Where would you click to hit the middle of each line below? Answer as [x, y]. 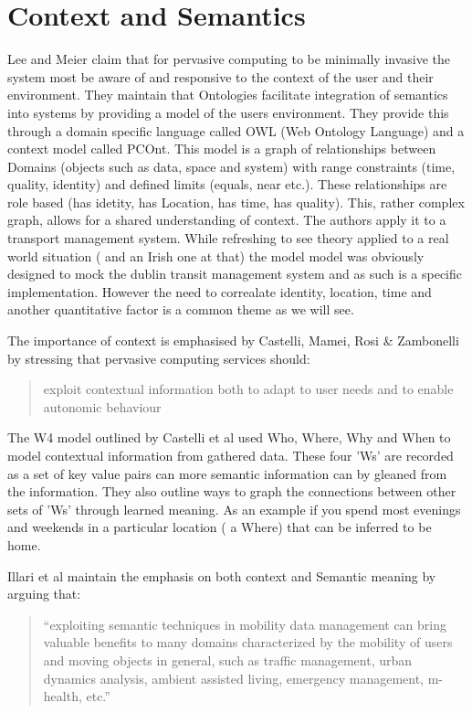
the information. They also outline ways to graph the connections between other [232, 491]
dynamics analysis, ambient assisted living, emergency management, [233, 678]
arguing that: [44, 594]
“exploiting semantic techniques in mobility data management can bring [245, 624]
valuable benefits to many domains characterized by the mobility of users [248, 642]
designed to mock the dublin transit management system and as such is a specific [235, 274]
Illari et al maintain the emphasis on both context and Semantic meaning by [222, 575]
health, [63, 696]
